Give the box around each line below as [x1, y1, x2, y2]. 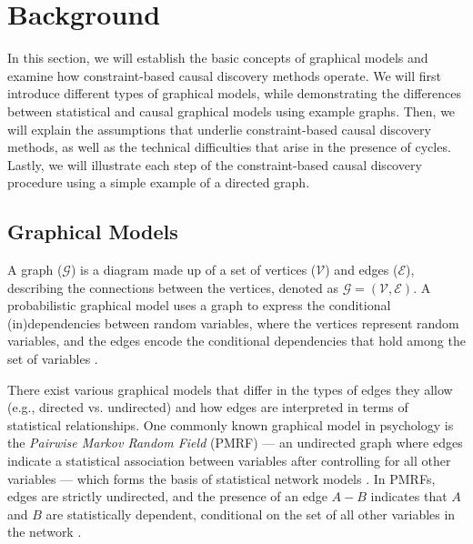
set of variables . [7, 349, 98, 368]
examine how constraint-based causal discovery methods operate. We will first [7, 65, 441, 85]
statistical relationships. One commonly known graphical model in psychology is [7, 415, 454, 434]
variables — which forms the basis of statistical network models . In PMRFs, [7, 468, 436, 488]
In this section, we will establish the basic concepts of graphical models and [7, 48, 428, 67]
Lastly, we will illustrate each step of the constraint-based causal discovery [7, 155, 422, 174]
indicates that [370, 487, 448, 506]
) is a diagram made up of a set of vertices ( [70, 260, 317, 279]
